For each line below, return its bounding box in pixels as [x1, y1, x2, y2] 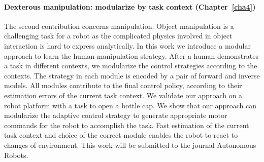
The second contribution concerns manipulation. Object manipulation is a [4, 20, 234, 31]
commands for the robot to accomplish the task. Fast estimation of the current [4, 119, 249, 130]
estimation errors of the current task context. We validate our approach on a [4, 90, 243, 100]
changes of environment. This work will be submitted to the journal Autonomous [4, 139, 256, 150]
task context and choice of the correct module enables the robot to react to [4, 130, 238, 140]
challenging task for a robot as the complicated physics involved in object [4, 30, 233, 41]
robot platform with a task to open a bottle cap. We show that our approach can [4, 100, 256, 110]
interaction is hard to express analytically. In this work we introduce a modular [4, 40, 251, 51]
